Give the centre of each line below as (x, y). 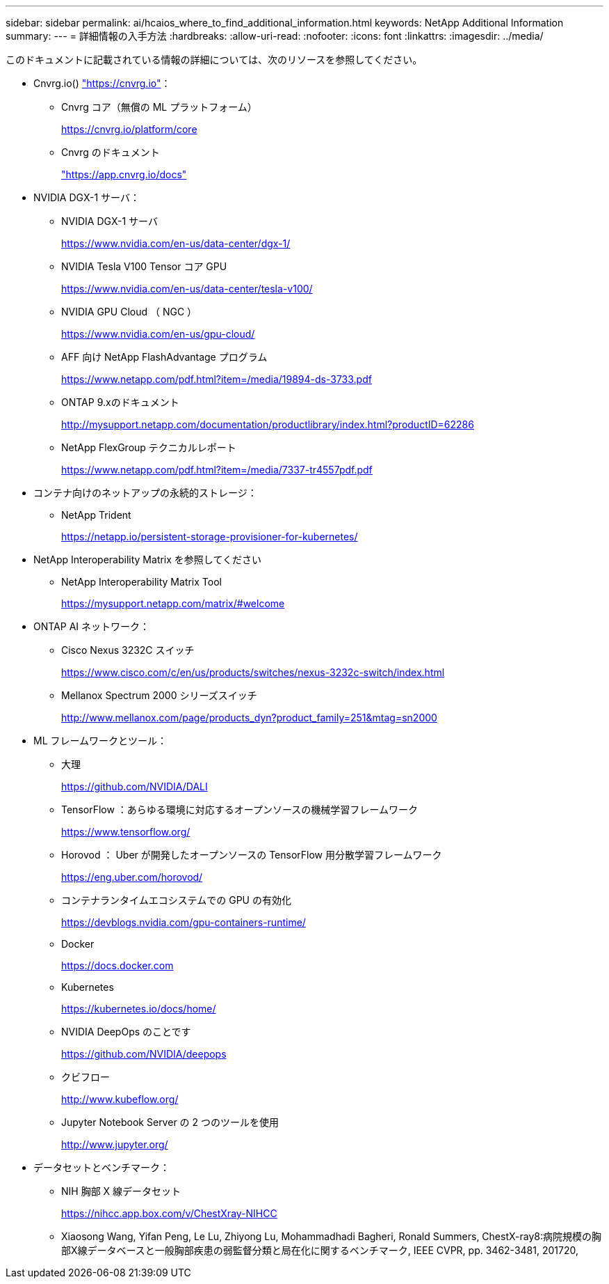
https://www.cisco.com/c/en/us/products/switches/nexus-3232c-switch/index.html (253, 672)
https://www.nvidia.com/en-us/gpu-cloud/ (158, 334)
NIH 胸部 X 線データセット (121, 1191)
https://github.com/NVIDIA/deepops (144, 1054)
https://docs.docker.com (117, 965)
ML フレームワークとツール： (100, 741)
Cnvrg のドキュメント (111, 152)
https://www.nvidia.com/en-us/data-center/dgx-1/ (176, 243)
